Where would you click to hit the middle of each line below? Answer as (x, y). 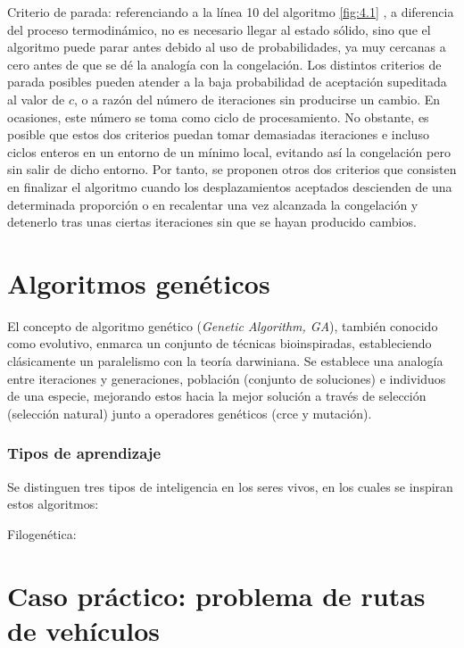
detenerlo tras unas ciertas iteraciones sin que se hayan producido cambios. (212, 222)
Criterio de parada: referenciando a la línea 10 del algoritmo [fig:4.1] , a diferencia (231, 12)
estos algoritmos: (53, 504)
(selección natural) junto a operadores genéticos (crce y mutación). (190, 413)
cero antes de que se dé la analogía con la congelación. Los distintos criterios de (224, 64)
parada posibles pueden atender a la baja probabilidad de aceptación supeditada (227, 82)
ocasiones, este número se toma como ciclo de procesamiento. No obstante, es (218, 116)
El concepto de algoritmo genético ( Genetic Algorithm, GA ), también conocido (223, 325)
